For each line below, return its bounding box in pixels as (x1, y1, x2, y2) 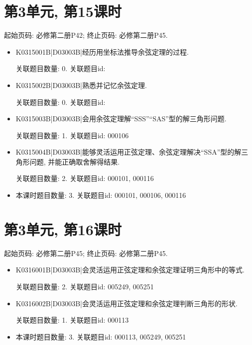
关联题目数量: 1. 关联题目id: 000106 (15, 130, 129, 140)
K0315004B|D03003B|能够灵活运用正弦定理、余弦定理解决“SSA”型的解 (15, 147, 242, 157)
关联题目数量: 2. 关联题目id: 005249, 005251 (15, 281, 154, 291)
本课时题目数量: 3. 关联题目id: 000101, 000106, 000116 (15, 190, 186, 200)
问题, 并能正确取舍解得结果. (29, 156, 120, 167)
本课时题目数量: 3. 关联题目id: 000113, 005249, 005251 (15, 331, 186, 342)
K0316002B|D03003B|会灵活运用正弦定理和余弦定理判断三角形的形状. (15, 298, 238, 308)
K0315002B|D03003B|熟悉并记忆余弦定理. (15, 80, 147, 90)
